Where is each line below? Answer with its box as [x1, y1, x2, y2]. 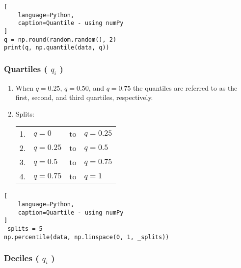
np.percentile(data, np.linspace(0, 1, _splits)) [4, 233, 169, 241]
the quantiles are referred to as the [133, 82, 238, 93]
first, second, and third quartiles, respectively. [15, 92, 153, 102]
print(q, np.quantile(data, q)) [4, 44, 109, 51]
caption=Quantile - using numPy [18, 20, 124, 27]
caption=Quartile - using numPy [18, 209, 124, 216]
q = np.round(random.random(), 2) [4, 36, 117, 43]
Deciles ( [4, 252, 39, 264]
